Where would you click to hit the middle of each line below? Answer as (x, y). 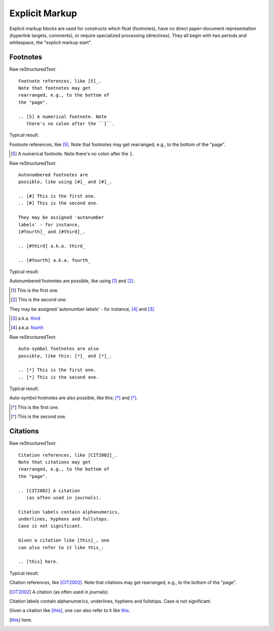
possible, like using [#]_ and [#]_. (65, 182)
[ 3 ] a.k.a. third (26, 318)
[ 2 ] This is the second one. (39, 299)
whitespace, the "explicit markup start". (51, 43)
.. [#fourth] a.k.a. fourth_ (55, 260)
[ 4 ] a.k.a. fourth (27, 327)
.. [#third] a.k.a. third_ (52, 246)
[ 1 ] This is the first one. (35, 290)
